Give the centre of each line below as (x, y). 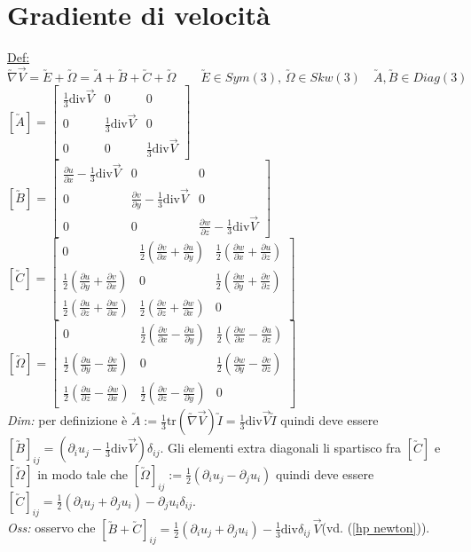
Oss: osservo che (51, 528)
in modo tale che (83, 473)
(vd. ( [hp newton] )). (376, 528)
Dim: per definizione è (67, 420)
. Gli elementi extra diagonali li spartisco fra (280, 448)
